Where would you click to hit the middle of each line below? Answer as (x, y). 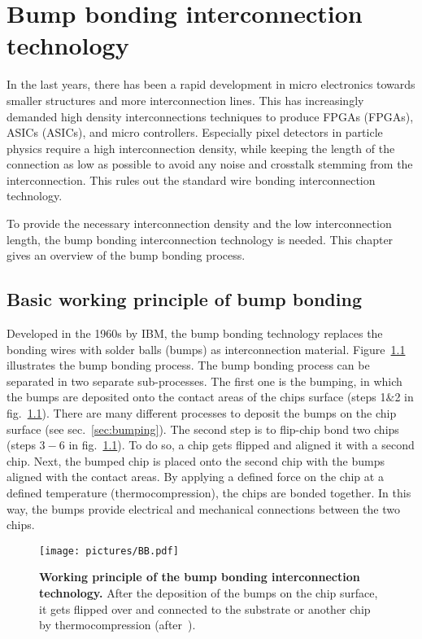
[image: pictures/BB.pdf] (109, 551)
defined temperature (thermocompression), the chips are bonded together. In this (209, 492)
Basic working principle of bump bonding (184, 299)
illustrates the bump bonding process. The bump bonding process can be (188, 365)
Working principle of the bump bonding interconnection (200, 577)
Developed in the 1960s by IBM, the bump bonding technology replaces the (195, 333)
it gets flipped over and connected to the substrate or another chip (205, 608)
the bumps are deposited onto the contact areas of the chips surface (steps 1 (196, 397)
